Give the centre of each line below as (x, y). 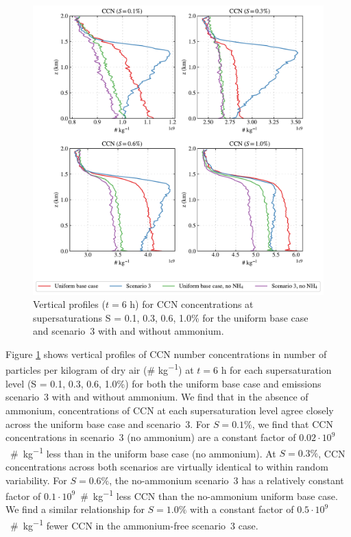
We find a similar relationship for (75, 509)
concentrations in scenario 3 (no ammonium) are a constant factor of (151, 437)
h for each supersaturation (276, 370)
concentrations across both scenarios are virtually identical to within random (167, 466)
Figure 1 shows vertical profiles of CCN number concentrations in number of (166, 354)
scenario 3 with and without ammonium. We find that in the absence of (157, 397)
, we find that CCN (292, 423)
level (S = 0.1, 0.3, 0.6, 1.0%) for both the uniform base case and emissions (164, 383)
